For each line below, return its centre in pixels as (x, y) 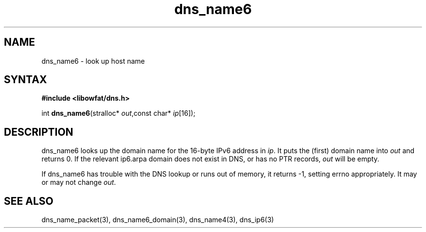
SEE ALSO (29, 201)
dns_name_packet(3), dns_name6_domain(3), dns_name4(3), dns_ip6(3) (158, 220)
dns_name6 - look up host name (93, 61)
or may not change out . (79, 182)
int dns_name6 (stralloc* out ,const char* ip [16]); (118, 113)
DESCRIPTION (39, 132)
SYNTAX (26, 80)
